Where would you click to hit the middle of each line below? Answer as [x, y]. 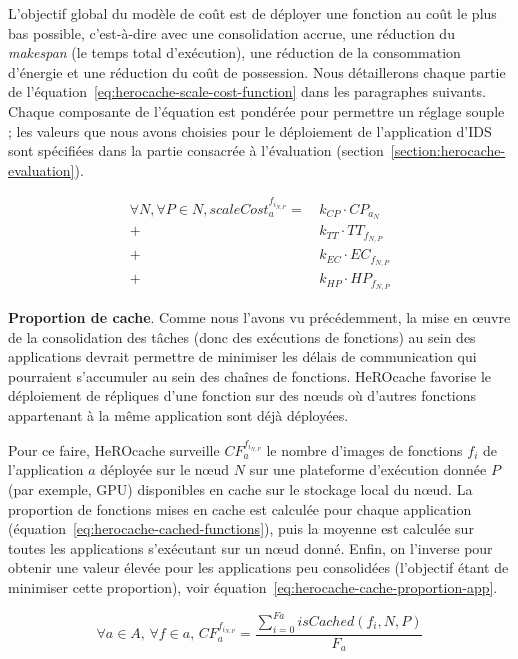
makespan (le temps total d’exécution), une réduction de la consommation [234, 52]
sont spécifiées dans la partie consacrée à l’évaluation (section [196, 150]
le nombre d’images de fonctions [364, 449]
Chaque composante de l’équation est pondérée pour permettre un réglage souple [256, 110]
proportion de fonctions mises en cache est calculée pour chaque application [240, 508]
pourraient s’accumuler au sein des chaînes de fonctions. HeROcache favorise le [249, 375]
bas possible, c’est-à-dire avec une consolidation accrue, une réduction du [231, 32]
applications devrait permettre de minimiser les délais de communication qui [242, 356]
